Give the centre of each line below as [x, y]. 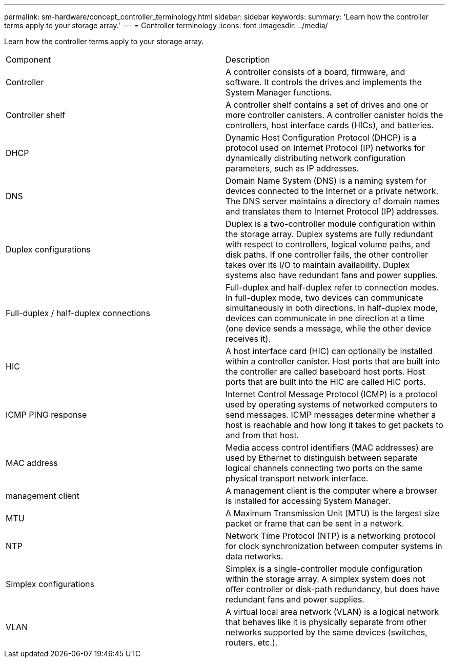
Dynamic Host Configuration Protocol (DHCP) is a [321, 138]
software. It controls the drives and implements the [324, 82]
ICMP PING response [46, 415]
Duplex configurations [48, 249]
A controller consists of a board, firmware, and [315, 72]
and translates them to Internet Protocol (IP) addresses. [332, 211]
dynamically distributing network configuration [315, 158]
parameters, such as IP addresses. [292, 168]
